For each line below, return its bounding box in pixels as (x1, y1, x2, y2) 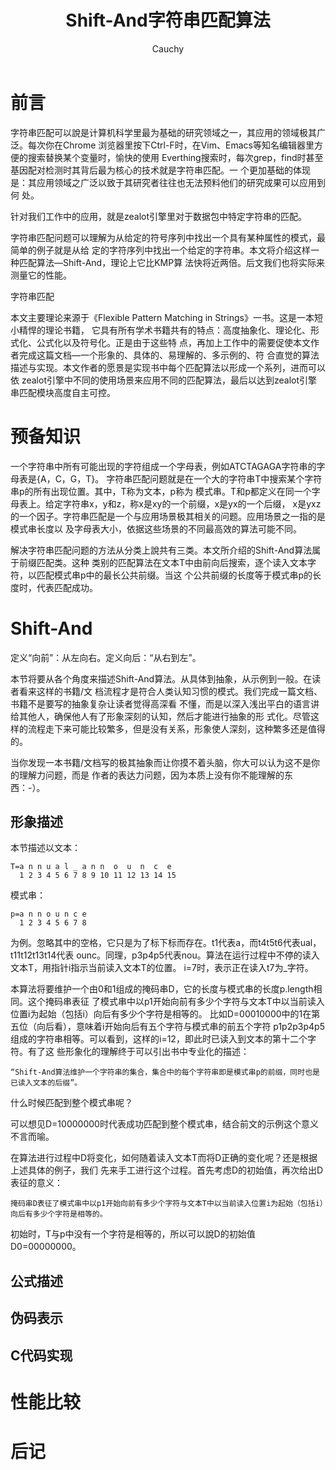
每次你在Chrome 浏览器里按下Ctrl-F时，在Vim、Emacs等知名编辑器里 (27, 139, 315, 151)
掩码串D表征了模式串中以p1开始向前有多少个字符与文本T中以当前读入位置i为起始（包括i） (10, 1199, 324, 1209)
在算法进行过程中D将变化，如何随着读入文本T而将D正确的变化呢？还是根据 (10, 1152, 318, 1164)
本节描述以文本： (10, 842, 81, 854)
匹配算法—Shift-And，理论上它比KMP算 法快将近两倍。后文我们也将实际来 (18, 256, 326, 268)
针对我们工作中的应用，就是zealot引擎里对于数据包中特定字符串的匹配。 (10, 210, 308, 222)
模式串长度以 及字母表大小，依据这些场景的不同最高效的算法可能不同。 (10, 522, 302, 535)
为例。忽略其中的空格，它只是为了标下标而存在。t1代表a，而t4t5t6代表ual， (10, 937, 322, 949)
